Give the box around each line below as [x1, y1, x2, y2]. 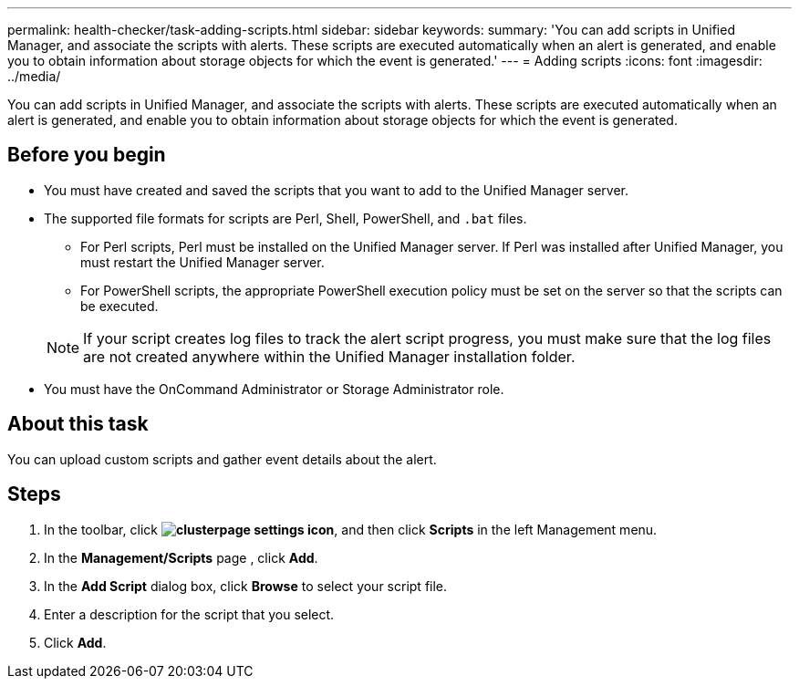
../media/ [7, 68, 61, 84]
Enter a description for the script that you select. [44, 606, 335, 622]
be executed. [80, 297, 159, 314]
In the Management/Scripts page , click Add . [44, 549, 318, 566]
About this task [7, 412, 149, 436]
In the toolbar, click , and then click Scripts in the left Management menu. [44, 521, 658, 537]
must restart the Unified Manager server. [80, 254, 325, 270]
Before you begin [7, 143, 166, 167]
